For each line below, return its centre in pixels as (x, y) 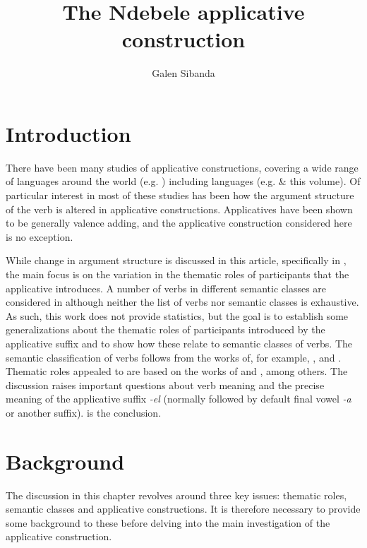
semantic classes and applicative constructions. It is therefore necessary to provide (183, 509)
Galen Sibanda (183, 73)
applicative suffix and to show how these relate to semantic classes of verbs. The (179, 343)
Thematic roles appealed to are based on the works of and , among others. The (177, 371)
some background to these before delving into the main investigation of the (168, 522)
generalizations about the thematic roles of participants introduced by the (166, 329)
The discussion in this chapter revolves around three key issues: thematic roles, (176, 495)
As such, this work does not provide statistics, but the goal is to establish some (177, 315)
